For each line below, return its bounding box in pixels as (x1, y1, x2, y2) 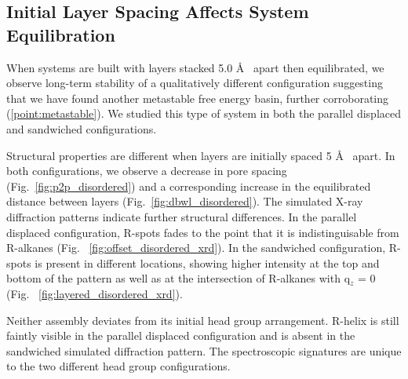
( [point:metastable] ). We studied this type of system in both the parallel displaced (6, 105, 401, 122)
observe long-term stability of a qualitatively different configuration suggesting (6, 75, 383, 91)
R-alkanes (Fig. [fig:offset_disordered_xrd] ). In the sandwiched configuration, (6, 239, 386, 256)
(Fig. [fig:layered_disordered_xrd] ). (6, 285, 183, 301)
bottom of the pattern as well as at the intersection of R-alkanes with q (6, 270, 351, 286)
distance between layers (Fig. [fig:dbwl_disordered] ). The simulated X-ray (6, 193, 363, 210)
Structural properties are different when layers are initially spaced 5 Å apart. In (6, 147, 395, 163)
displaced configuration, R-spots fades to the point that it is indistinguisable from (6, 224, 399, 240)
